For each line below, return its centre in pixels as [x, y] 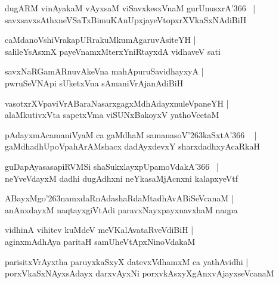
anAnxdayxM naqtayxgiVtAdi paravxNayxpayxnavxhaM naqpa [121, 209]
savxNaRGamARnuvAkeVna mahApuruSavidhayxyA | [104, 71]
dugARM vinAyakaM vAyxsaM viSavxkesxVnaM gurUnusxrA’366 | [130, 8]
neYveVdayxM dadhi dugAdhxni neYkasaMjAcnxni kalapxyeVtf [122, 178]
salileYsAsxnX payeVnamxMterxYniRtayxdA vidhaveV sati [113, 51]
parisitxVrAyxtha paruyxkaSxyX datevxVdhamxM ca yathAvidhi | [127, 261]
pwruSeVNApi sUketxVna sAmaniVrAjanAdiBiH [94, 83]
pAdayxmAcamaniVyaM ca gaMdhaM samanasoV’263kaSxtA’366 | [131, 134]
